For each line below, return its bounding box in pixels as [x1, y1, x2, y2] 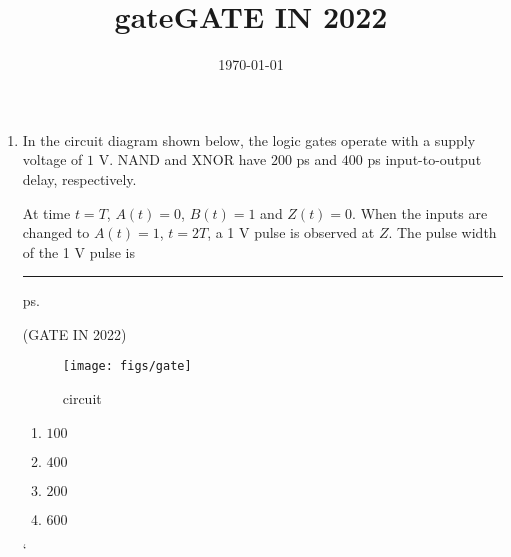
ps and [296, 149, 338, 170]
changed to [22, 222, 90, 243]
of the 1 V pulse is [22, 241, 135, 262]
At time [22, 202, 71, 223]
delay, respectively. [22, 168, 137, 189]
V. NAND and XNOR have [98, 149, 267, 170]
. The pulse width [388, 222, 497, 243]
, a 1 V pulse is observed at [207, 222, 375, 243]
